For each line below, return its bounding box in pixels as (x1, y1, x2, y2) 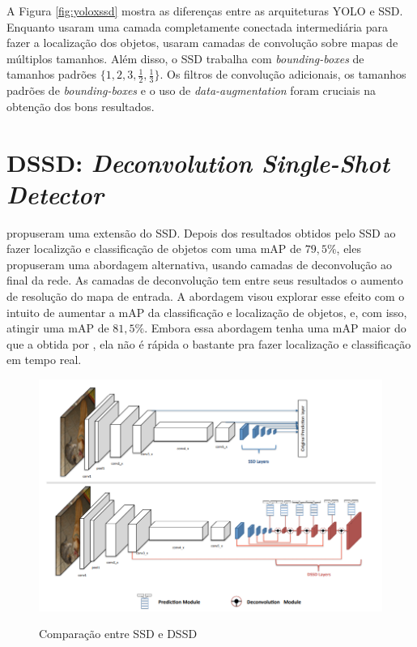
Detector (6, 177, 104, 211)
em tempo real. (6, 351, 82, 368)
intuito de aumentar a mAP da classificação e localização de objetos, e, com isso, (6, 303, 407, 320)
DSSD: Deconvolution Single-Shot (6, 145, 389, 179)
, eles (336, 240, 361, 257)
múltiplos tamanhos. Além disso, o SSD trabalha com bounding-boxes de (6, 49, 364, 66)
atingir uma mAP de (6, 319, 109, 336)
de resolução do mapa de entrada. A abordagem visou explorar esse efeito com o (6, 288, 405, 305)
